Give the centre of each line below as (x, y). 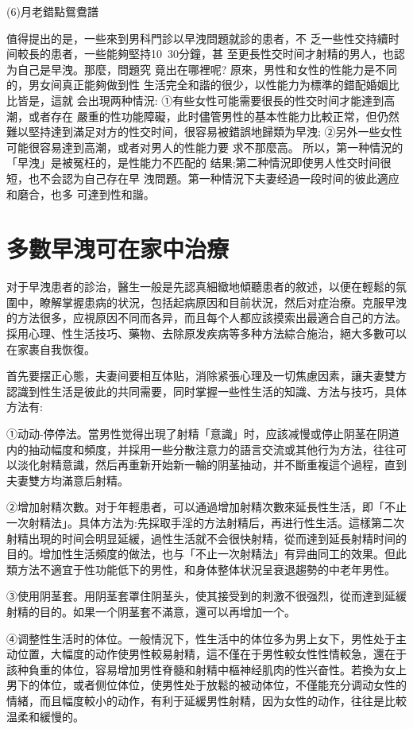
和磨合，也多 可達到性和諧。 (81, 194)
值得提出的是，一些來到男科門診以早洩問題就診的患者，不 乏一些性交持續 (197, 38)
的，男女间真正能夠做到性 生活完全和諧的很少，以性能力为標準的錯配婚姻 (197, 85)
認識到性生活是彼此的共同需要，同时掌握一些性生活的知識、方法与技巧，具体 (206, 391)
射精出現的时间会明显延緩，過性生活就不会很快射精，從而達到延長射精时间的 (206, 538)
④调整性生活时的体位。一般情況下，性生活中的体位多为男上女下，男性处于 (201, 638)
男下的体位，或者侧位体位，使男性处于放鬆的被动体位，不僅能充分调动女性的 (206, 685)
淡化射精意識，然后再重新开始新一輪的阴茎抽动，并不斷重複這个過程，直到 (212, 465)
